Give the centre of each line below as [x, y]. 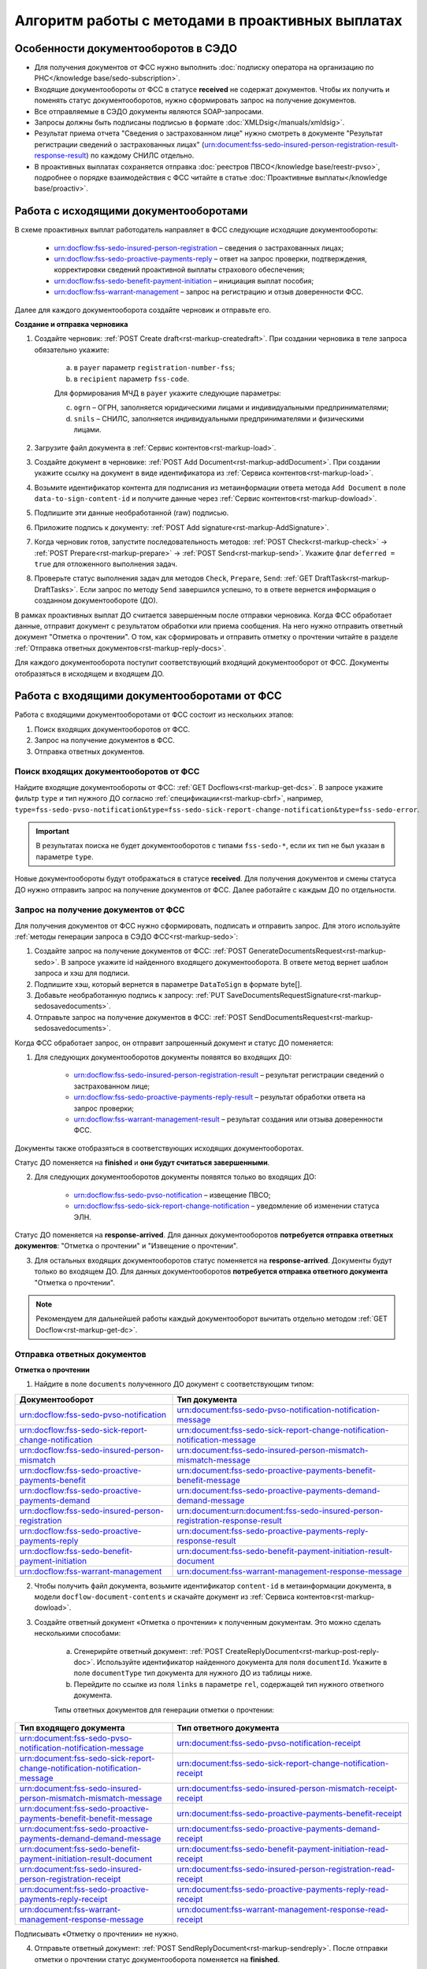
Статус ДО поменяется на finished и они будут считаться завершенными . [142, 1162]
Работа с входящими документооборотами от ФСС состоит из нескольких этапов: [154, 715]
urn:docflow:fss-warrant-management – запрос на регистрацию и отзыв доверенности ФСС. [209, 292]
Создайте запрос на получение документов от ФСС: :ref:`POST [141, 951]
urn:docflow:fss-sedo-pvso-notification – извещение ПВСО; [172, 1195]
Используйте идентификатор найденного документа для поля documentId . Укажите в [242, 1663]
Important [53, 831]
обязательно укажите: [72, 350]
